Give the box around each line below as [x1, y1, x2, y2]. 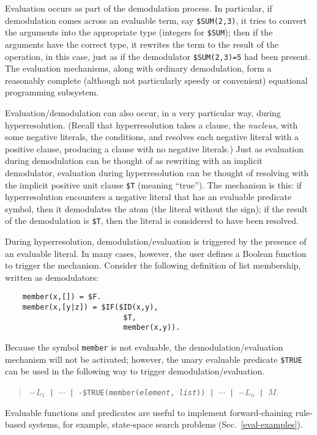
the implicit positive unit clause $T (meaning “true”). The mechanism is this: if [5, 178, 302, 191]
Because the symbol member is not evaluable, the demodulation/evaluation [5, 341, 283, 353]
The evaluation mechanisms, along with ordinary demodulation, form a [5, 62, 272, 75]
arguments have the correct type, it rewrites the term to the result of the [5, 37, 278, 50]
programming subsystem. [5, 86, 99, 99]
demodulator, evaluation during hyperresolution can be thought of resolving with [5, 166, 309, 179]
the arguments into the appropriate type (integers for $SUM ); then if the [5, 26, 273, 39]
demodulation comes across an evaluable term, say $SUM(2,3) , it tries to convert [5, 13, 307, 26]
